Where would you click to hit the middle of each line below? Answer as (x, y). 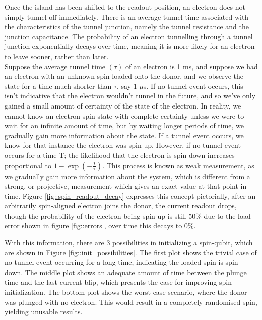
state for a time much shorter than (58, 86)
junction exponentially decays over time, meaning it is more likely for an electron (130, 46)
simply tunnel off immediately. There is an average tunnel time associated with (127, 16)
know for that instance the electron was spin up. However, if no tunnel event (123, 145)
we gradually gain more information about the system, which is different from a (127, 176)
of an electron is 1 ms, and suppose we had (191, 66)
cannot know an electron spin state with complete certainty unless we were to (124, 115)
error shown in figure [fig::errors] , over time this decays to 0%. (100, 225)
